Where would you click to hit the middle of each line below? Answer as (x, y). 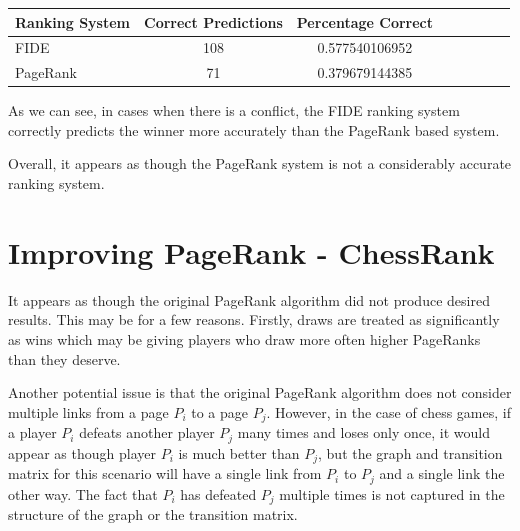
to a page (220, 411)
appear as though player (82, 452)
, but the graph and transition (410, 452)
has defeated (218, 493)
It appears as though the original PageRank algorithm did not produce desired (249, 299)
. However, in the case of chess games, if (388, 411)
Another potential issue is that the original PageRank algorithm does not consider (260, 392)
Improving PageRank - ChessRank (251, 251)
